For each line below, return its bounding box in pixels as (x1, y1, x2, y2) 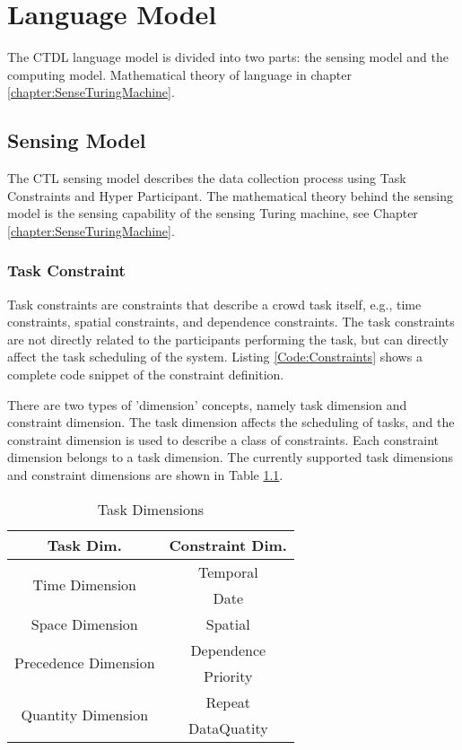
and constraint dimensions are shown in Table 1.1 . (7, 466, 283, 484)
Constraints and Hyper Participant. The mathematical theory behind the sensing (7, 186, 453, 205)
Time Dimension (32, 574, 136, 596)
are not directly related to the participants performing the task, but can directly (7, 329, 449, 348)
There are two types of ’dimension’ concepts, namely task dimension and (7, 395, 407, 414)
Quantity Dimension (21, 704, 149, 726)
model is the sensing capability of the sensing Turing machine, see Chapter (7, 204, 418, 222)
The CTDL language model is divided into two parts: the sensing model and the (7, 48, 449, 66)
